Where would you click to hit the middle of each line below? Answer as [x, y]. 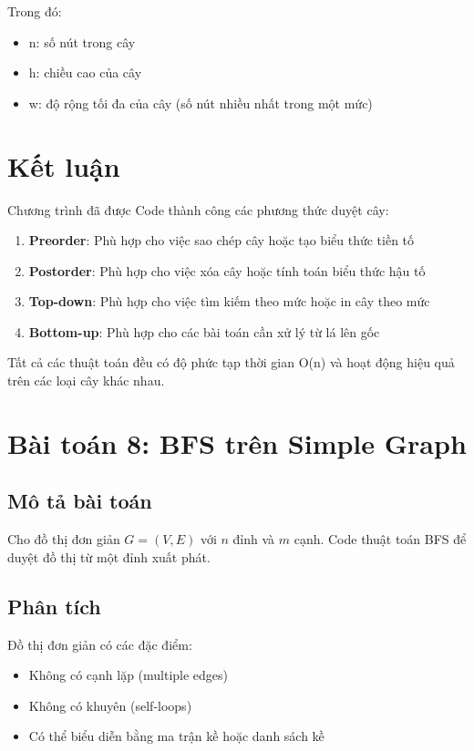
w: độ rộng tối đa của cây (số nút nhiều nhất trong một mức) [201, 103]
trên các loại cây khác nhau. [86, 381]
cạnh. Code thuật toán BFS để [380, 539]
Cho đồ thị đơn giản [64, 539]
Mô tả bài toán [80, 501]
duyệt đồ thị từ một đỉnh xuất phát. [109, 556]
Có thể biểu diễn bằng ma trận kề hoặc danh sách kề [176, 736]
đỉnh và [254, 539]
